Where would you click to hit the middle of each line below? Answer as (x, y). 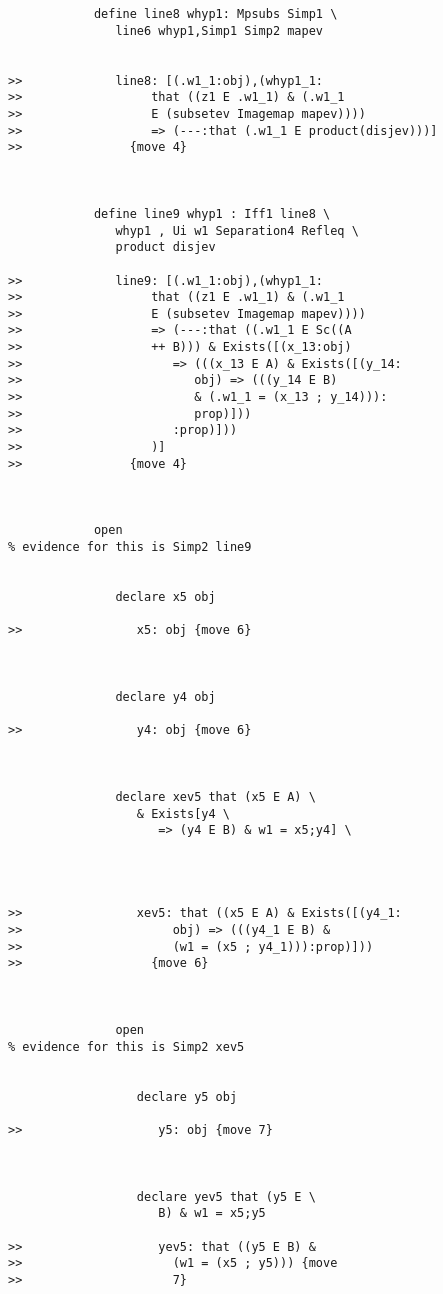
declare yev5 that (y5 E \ (226, 1196)
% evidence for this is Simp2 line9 (130, 547)
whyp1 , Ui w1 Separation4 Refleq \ (237, 230)
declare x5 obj (165, 596)
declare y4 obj (165, 696)
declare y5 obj (187, 1096)
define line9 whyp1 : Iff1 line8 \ (212, 213)
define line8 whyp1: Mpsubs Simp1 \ (215, 14)
